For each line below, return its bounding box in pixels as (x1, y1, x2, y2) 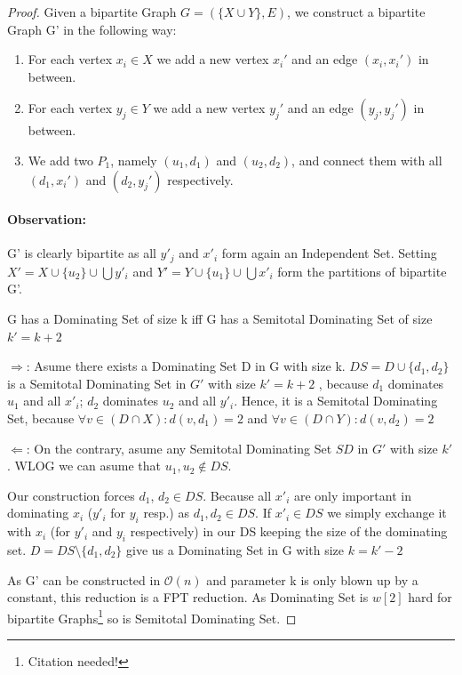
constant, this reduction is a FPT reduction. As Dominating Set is (7, 588, 369, 607)
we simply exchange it (327, 503, 447, 522)
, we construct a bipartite (287, 3, 426, 20)
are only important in (293, 486, 411, 504)
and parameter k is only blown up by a (206, 570, 418, 589)
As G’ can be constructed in (7, 570, 161, 589)
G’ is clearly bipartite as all (7, 244, 156, 262)
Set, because (7, 408, 75, 427)
